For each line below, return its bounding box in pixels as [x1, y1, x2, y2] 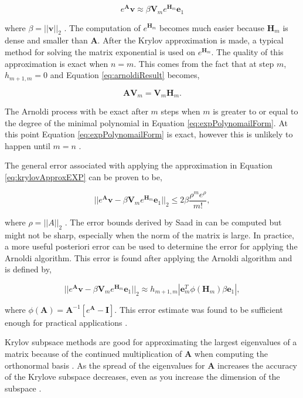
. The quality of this [211, 45, 284, 58]
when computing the [194, 348, 268, 360]
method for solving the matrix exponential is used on [5, 45, 196, 58]
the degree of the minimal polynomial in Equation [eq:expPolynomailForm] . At [5, 116, 288, 129]
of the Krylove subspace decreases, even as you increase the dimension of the [5, 370, 280, 383]
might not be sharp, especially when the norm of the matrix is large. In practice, [5, 228, 294, 241]
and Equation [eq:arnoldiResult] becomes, [50, 69, 200, 81]
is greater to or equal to [213, 105, 298, 117]
